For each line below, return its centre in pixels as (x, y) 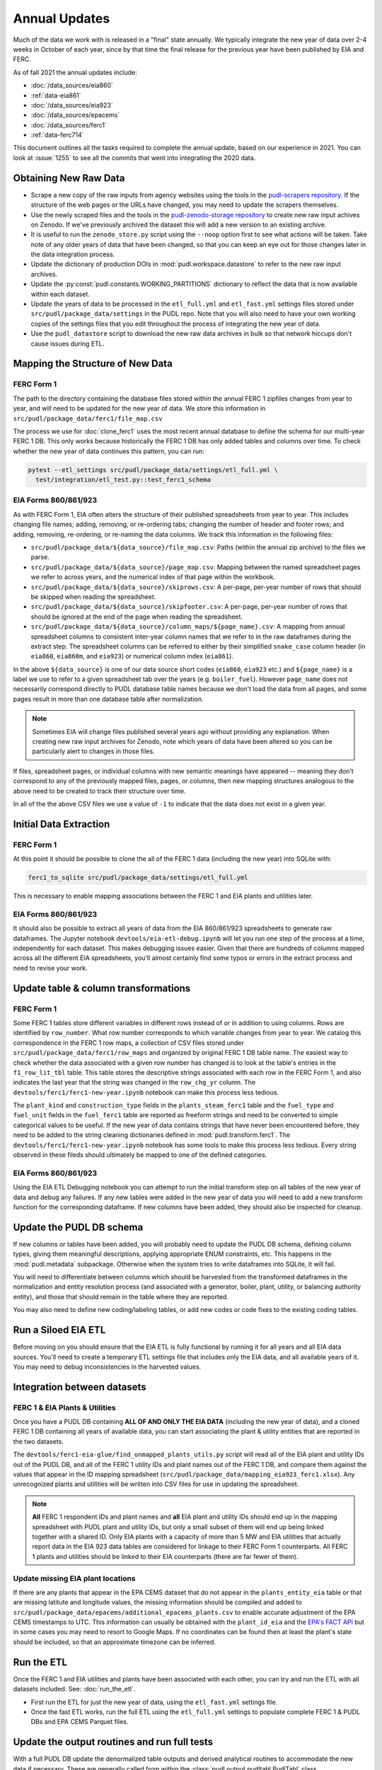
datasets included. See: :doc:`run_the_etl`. (74, 1689)
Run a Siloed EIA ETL (59, 1330)
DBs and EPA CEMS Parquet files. (80, 1722)
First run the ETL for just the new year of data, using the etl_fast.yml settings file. (154, 1702)
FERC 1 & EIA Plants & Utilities (64, 1408)
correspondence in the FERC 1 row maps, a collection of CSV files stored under (128, 1043)
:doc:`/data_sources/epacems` (75, 115)
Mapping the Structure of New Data (93, 364)
